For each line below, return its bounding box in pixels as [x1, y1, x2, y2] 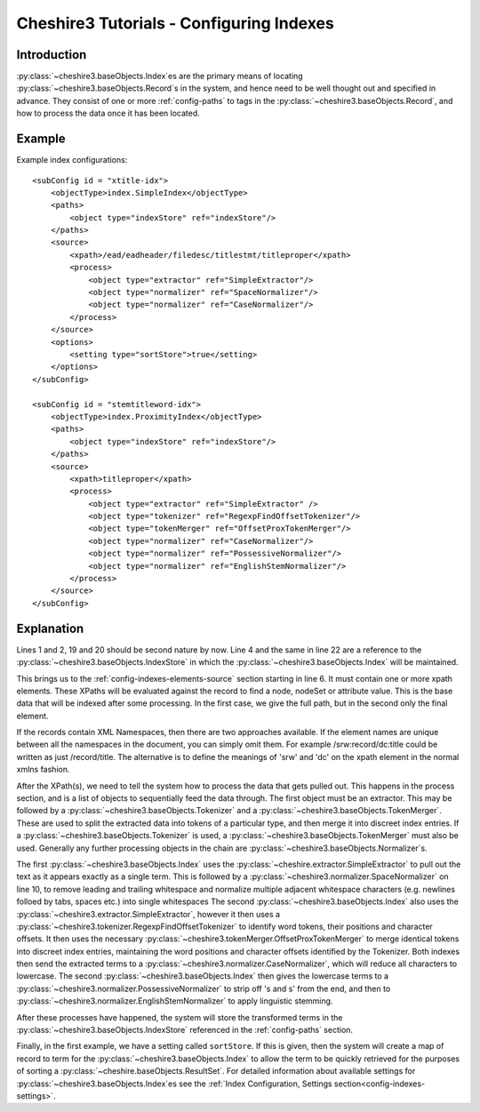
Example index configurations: [16, 155, 128, 165]
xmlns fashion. [16, 764, 70, 775]
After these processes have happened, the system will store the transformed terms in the [16, 1012, 343, 1022]
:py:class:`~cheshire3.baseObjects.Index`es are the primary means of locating [16, 71, 303, 82]
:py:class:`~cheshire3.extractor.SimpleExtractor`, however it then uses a [16, 908, 280, 919]
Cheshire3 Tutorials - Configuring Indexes [16, 13, 335, 33]
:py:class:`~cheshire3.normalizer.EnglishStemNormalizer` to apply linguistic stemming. [16, 996, 333, 1006]
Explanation [16, 620, 84, 636]
